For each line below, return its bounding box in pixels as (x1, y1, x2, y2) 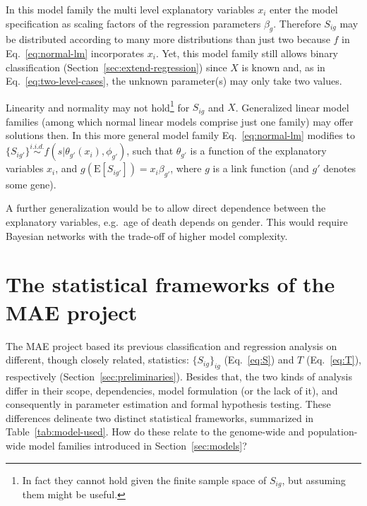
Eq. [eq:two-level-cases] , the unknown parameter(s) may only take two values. (6, 73, 342, 88)
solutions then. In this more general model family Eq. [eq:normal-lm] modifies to (6, 128, 355, 143)
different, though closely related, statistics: (6, 352, 189, 367)
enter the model (270, 2, 338, 16)
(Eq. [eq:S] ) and (224, 352, 294, 367)
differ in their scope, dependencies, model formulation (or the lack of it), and (6, 382, 338, 397)
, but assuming (282, 472, 346, 487)
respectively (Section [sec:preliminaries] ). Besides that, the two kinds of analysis (6, 368, 352, 383)
